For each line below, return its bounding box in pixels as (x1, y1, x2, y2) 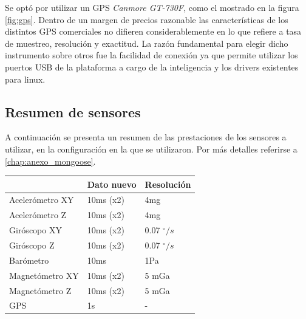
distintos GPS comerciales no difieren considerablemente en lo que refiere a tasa (5, 25, 302, 38)
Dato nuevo (87, 177, 137, 190)
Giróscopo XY (9, 224, 62, 236)
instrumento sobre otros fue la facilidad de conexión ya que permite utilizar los (5, 49, 298, 61)
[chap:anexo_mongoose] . (5, 154, 96, 167)
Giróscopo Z (9, 239, 55, 252)
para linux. (5, 72, 46, 85)
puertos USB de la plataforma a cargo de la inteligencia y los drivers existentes (5, 60, 299, 73)
